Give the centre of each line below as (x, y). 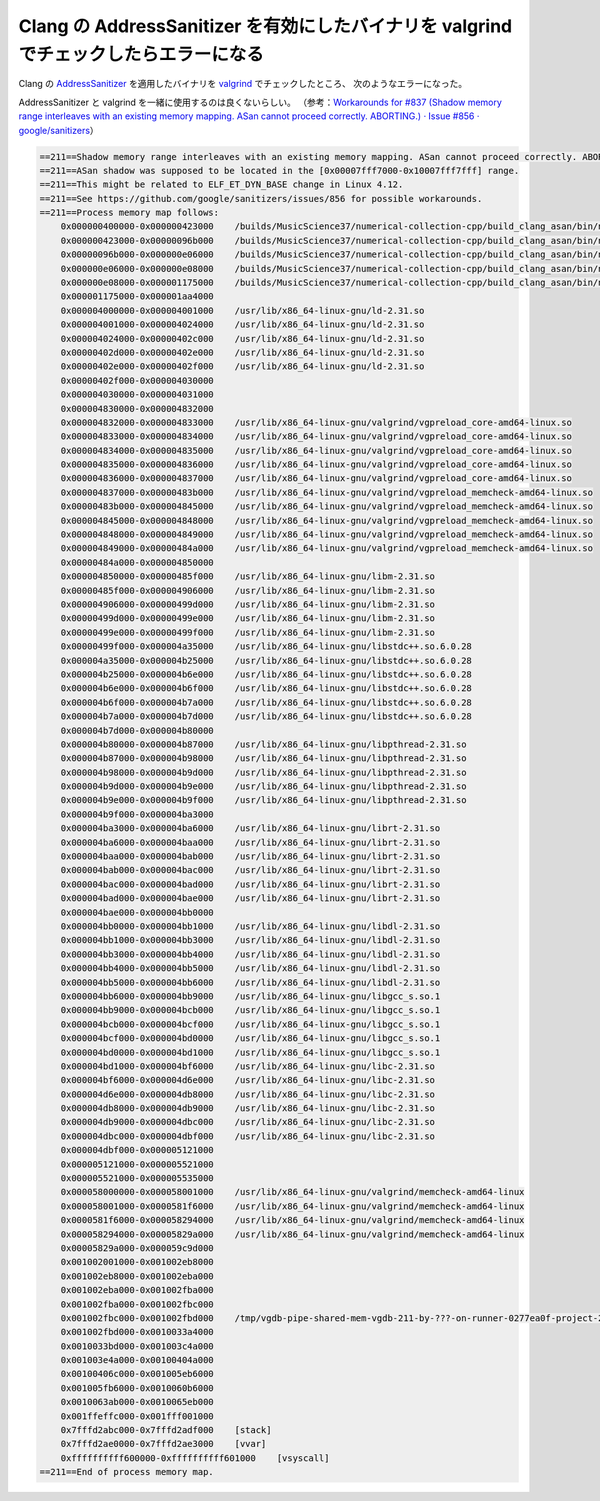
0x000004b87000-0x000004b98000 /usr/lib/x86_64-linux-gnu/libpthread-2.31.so (263, 758)
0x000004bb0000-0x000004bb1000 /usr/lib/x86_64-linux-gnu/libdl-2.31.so (250, 926)
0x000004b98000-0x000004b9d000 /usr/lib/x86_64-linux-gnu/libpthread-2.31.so (263, 772)
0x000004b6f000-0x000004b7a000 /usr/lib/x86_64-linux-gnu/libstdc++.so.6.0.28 (266, 702)
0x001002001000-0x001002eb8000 (137, 1262)
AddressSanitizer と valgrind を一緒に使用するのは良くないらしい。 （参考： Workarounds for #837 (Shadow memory (260, 102)
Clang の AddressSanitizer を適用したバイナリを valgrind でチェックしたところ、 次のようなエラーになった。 (243, 84)
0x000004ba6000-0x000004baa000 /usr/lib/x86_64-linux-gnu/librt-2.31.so (250, 842)
